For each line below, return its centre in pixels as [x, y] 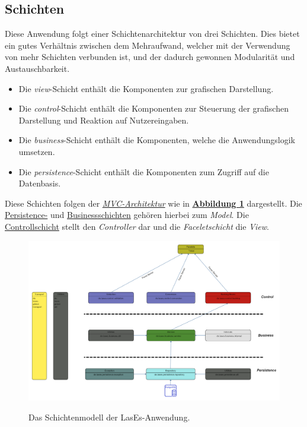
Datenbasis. [40, 183]
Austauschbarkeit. [37, 68]
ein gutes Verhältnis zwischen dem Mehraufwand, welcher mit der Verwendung [148, 45]
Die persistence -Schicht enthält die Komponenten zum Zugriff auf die [144, 171]
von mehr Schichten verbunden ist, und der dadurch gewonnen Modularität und [150, 57]
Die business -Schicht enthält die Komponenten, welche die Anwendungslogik [157, 140]
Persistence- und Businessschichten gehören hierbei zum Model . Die [127, 215]
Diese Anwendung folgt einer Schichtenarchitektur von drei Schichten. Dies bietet [152, 34]
